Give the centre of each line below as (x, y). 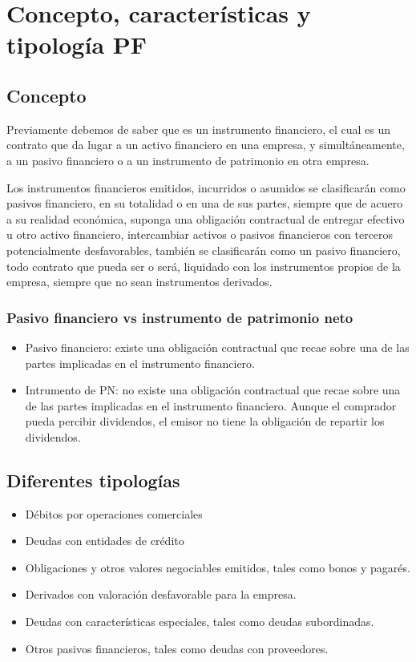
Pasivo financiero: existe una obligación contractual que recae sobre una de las (217, 347)
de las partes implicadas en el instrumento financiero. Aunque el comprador (211, 405)
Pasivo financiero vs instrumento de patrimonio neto (180, 317)
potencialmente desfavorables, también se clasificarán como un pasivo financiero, (204, 250)
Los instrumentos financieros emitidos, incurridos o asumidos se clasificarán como (206, 187)
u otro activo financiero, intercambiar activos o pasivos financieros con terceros (200, 234)
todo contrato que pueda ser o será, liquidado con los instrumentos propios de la (204, 266)
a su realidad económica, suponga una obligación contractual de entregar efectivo (206, 218)
